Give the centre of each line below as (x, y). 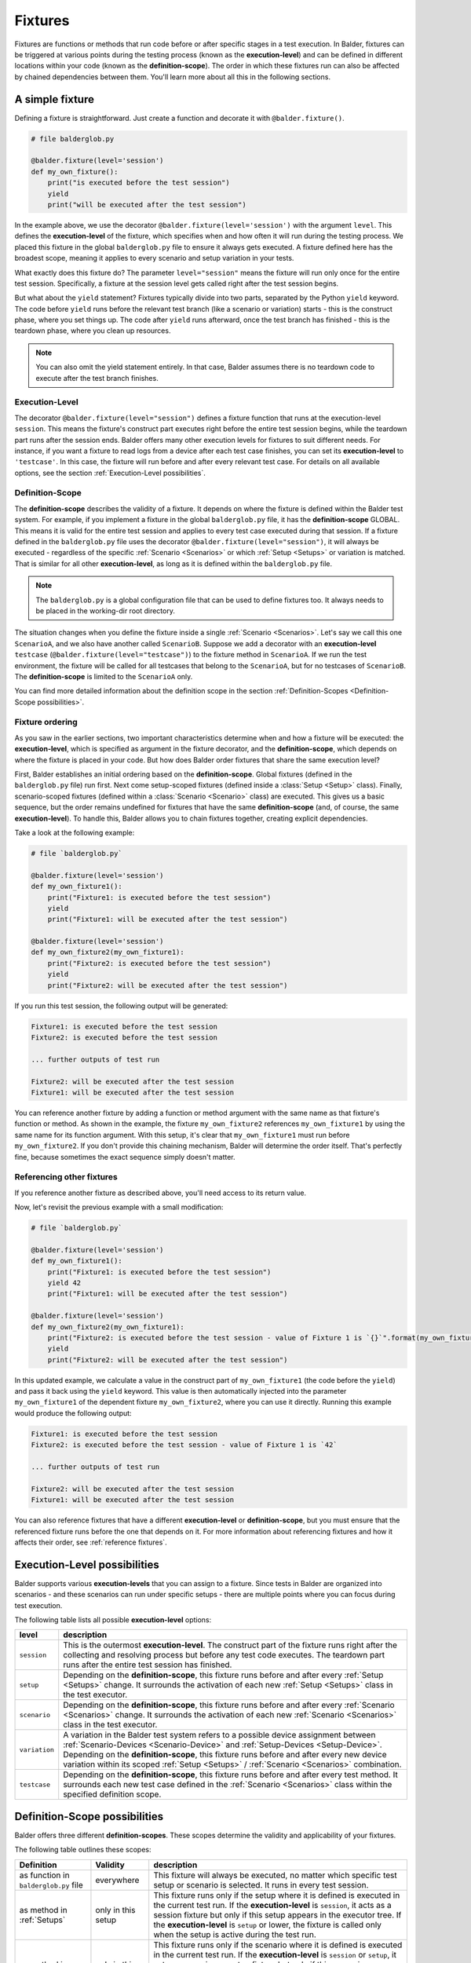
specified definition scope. (112, 1794)
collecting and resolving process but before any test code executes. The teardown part (224, 1655)
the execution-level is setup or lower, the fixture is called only (268, 1925)
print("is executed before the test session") (139, 183)
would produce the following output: (73, 1413)
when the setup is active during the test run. (235, 1934)
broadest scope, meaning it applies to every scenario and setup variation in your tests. (154, 258)
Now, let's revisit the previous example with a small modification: (119, 1207)
